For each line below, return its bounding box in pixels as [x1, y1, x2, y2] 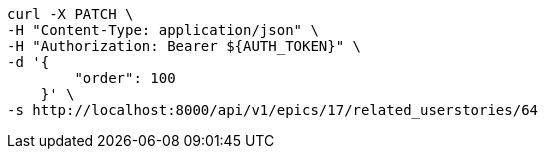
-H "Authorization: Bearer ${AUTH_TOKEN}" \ [7, 38, 362, 54]
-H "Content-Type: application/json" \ [7, 22, 319, 38]
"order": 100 [74, 70, 176, 86]
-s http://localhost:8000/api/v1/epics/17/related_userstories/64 [7, 102, 539, 118]
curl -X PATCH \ [7, 6, 134, 22]
